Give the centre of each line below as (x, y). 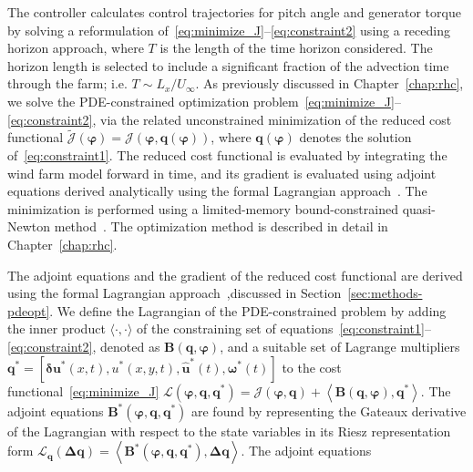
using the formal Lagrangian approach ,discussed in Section (175, 293)
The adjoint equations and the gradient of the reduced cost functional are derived (235, 275)
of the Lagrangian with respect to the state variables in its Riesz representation (229, 431)
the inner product (57, 328)
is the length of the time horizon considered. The (296, 48)
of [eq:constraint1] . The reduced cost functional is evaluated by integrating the (227, 154)
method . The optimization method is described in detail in (221, 226)
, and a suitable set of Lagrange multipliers (340, 346)
